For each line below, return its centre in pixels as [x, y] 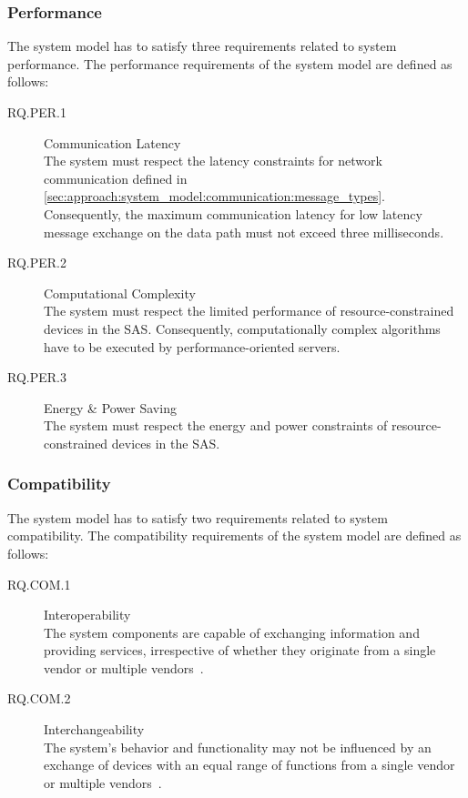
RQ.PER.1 [37, 112]
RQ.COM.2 [39, 698]
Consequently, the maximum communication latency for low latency [233, 213]
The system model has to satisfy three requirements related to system [202, 46]
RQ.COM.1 [39, 584]
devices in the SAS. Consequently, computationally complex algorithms [242, 328]
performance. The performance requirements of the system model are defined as [230, 63]
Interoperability [87, 615]
